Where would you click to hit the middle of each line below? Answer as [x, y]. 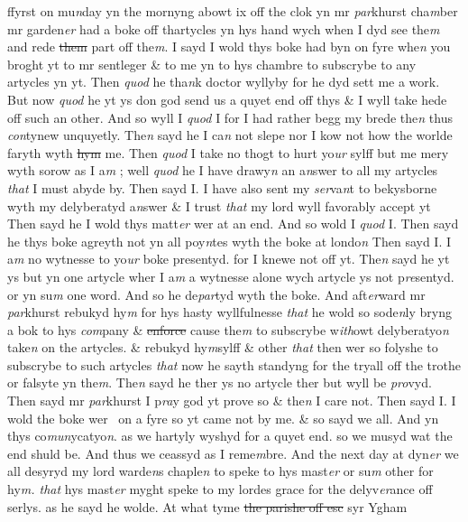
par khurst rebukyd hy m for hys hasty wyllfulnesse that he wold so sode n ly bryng [229, 312]
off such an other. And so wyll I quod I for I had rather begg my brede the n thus [230, 117]
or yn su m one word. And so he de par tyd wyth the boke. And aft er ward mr [216, 294]
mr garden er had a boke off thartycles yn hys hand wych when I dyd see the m [224, 28]
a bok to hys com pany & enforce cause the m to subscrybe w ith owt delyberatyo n [228, 329]
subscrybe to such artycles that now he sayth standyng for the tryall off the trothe [234, 364]
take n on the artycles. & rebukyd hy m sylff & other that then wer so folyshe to [223, 347]
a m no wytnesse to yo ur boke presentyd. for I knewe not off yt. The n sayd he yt [229, 259]
